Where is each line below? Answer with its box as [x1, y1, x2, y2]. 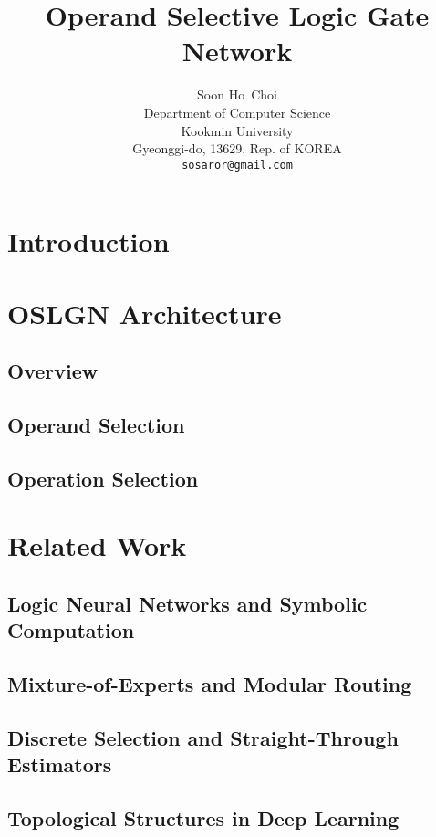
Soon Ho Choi [197, 85, 277, 104]
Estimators [7, 750, 112, 779]
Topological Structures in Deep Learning [7, 804, 400, 832]
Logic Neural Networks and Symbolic [7, 590, 368, 618]
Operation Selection [7, 464, 199, 492]
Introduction [7, 223, 170, 260]
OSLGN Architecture [7, 294, 282, 331]
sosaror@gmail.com [182, 158, 293, 172]
